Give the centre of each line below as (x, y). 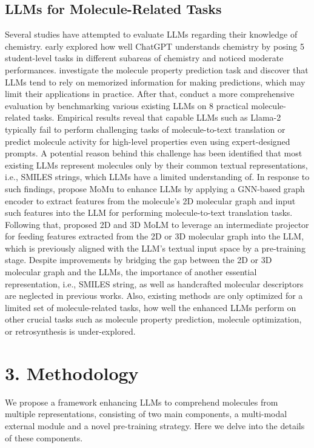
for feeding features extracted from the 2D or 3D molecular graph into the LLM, (155, 236)
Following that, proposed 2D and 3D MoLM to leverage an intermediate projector (157, 224)
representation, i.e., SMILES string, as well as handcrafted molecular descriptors (154, 283)
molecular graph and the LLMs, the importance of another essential (131, 272)
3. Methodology (72, 373)
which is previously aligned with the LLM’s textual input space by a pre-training (155, 248)
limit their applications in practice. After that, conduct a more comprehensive (150, 94)
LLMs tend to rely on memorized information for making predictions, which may (155, 82)
